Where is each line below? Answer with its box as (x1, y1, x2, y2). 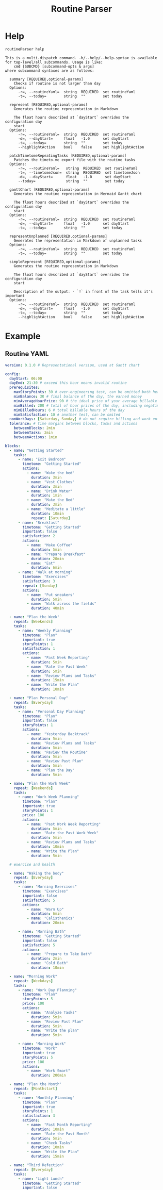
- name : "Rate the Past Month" (26, 1131, 90, 1136)
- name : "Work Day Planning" (17, 988, 77, 992)
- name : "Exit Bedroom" (17, 457, 66, 462)
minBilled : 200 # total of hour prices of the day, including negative (14, 403, 162, 408)
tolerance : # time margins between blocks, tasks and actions (9, 421, 138, 426)
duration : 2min (31, 956, 62, 961)
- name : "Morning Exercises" (17, 884, 77, 889)
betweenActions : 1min (14, 434, 57, 440)
